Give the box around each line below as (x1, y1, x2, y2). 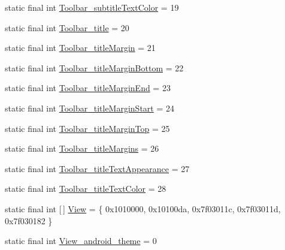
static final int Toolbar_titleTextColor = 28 (5, 182, 166, 195)
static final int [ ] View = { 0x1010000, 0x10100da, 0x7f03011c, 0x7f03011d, (5, 202, 281, 215)
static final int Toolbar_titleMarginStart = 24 (5, 101, 174, 114)
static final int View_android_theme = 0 (5, 234, 157, 247)
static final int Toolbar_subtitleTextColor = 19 (5, 1, 179, 13)
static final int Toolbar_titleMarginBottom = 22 (5, 61, 184, 74)
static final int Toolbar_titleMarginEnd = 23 (5, 82, 171, 94)
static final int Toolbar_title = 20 (5, 21, 129, 34)
